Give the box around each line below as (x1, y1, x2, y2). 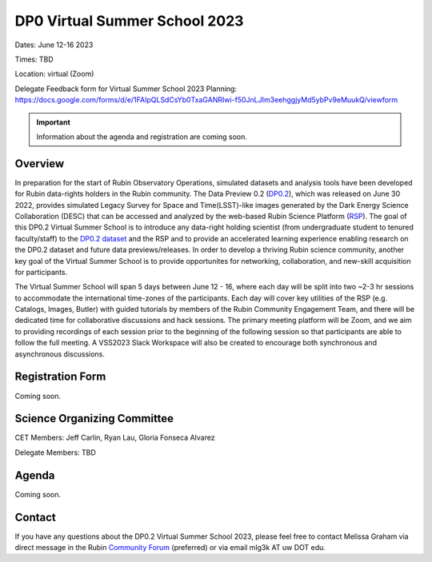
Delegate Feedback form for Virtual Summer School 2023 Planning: (14, 84, 238, 94)
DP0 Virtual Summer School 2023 (14, 12, 244, 30)
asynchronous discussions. (14, 349, 106, 359)
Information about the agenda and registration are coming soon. (36, 132, 248, 141)
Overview (14, 157, 65, 170)
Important (36, 117, 71, 127)
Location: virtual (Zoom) (14, 69, 94, 79)
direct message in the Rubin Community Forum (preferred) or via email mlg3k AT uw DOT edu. (14, 543, 326, 552)
